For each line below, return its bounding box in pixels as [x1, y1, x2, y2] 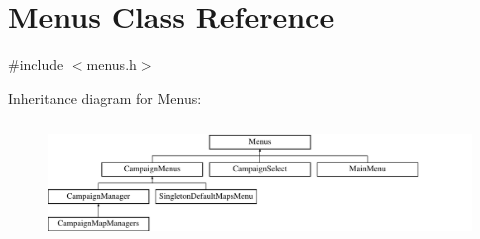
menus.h [86, 54, 137, 75]
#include [8, 54, 64, 75]
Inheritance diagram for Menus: [8, 87, 202, 108]
